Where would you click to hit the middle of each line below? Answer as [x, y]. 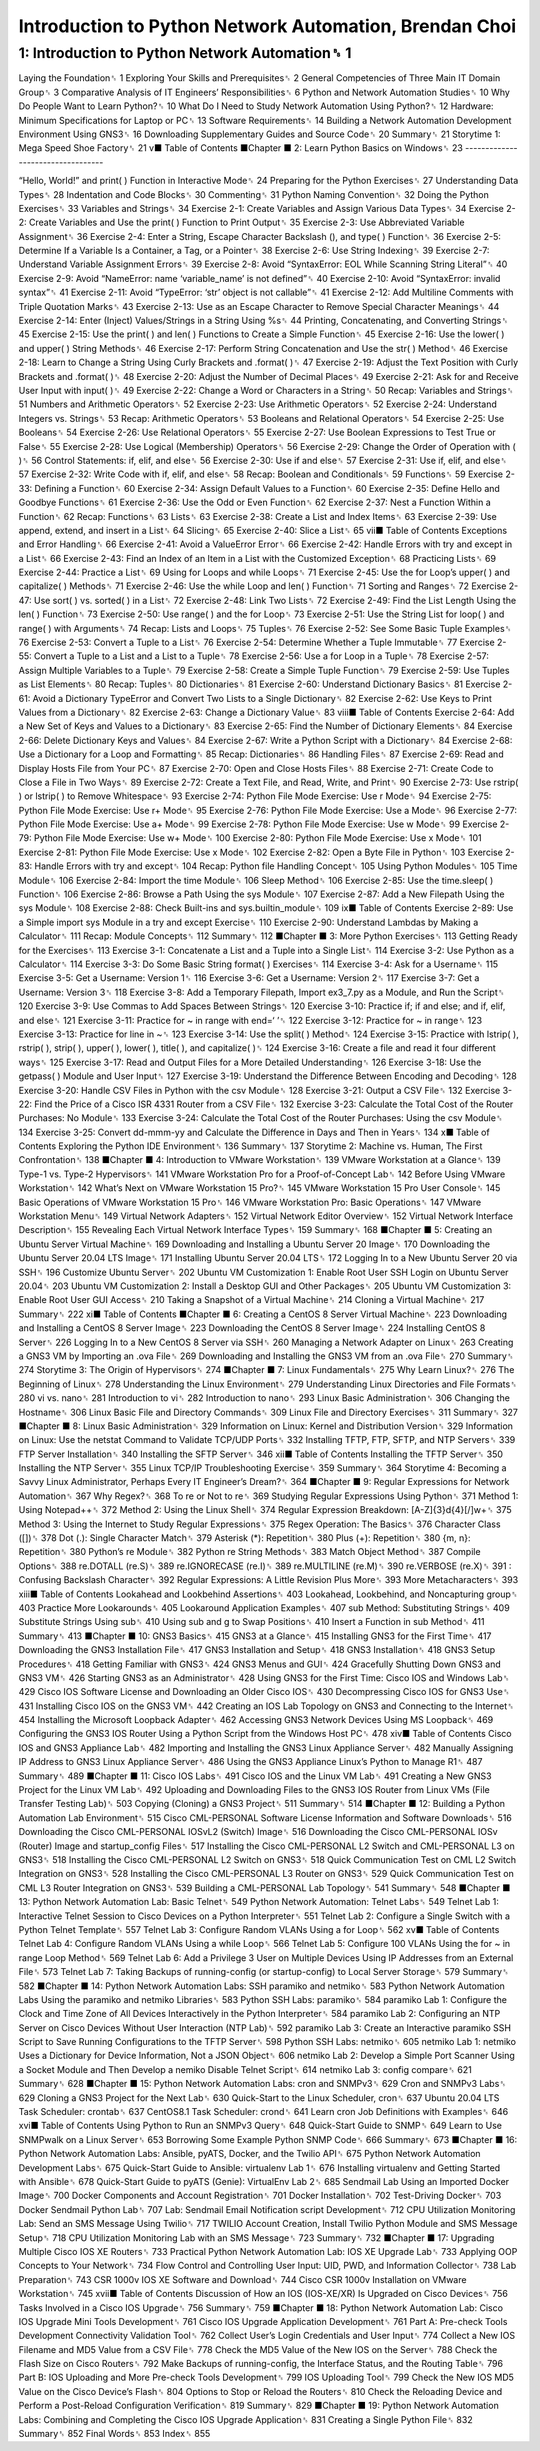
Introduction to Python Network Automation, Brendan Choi [267, 26]
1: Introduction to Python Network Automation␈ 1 [185, 53]
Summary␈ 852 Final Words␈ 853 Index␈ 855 [114, 2434]
